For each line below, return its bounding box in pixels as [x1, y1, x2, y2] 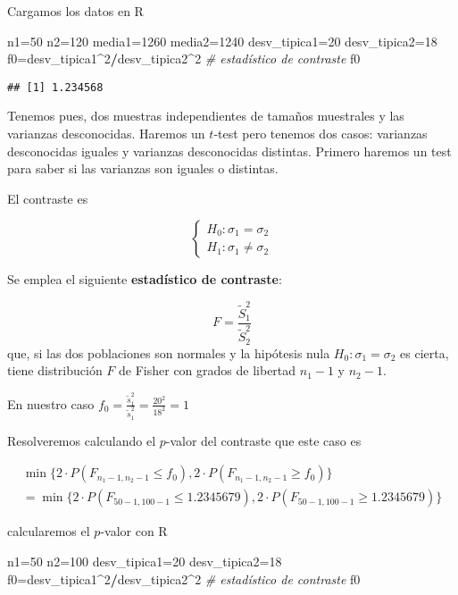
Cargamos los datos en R [7, 2, 144, 20]
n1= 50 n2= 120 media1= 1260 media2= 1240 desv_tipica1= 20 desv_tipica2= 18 [7, 31, 437, 50]
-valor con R [100, 522, 168, 541]
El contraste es [7, 189, 88, 207]
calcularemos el [7, 522, 90, 541]
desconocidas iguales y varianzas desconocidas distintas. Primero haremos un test [7, 141, 452, 160]
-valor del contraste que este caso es [165, 431, 362, 449]
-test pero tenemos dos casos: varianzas [213, 124, 428, 143]
